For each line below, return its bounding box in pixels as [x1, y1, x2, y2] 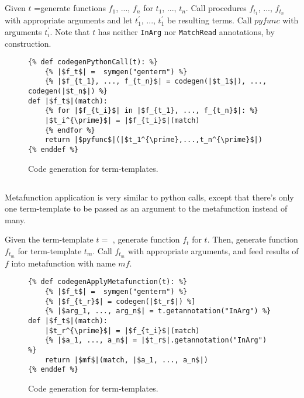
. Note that [50, 25, 90, 37]
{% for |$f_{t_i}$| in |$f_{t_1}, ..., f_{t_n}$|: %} [44, 106, 258, 115]
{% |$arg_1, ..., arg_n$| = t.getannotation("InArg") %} [44, 307, 271, 316]
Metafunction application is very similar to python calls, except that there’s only [5, 191, 294, 203]
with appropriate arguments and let [5, 14, 133, 26]
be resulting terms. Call [167, 14, 252, 26]
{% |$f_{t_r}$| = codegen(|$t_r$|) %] [44, 297, 196, 306]
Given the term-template [5, 233, 94, 245]
